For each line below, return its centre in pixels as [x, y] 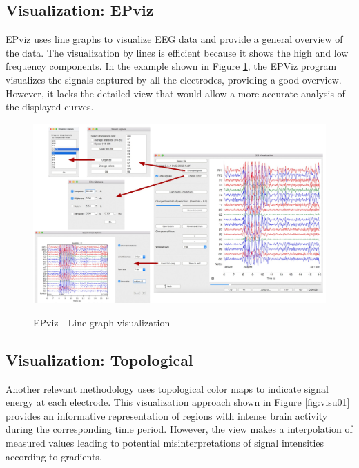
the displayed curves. [50, 107]
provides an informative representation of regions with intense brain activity [167, 415]
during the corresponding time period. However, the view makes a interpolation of [179, 429]
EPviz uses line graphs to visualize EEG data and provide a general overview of [174, 39]
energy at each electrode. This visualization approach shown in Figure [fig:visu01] [178, 402]
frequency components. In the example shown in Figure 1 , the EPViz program [171, 66]
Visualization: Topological [99, 359]
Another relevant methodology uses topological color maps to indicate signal [167, 388]
